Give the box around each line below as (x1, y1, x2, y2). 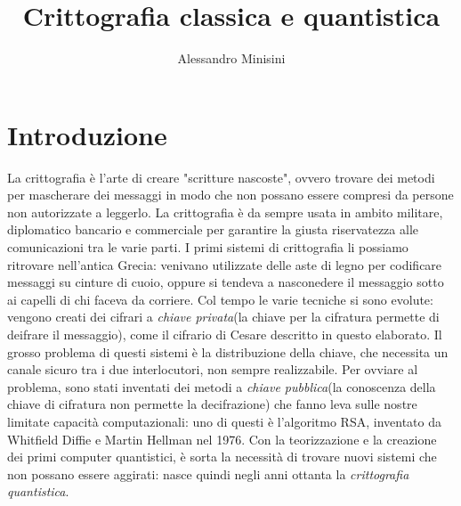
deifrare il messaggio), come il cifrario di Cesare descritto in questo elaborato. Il (7, 325, 442, 343)
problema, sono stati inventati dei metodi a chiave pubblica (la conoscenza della (7, 377, 436, 396)
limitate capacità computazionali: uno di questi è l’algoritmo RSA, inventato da (7, 412, 441, 430)
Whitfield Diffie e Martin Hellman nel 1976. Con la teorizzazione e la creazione (7, 429, 437, 448)
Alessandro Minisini (177, 49, 286, 68)
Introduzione (7, 116, 167, 152)
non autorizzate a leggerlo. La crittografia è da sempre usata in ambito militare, (7, 202, 443, 221)
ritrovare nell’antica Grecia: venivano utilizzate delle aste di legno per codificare (7, 255, 442, 273)
